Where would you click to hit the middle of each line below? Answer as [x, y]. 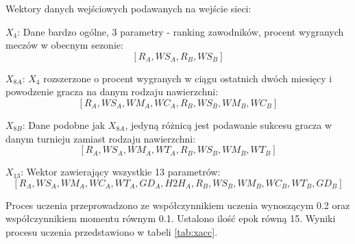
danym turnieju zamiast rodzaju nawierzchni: [101, 138]
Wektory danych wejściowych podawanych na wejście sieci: [128, 8]
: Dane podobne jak [64, 124]
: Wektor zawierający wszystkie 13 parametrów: [121, 172]
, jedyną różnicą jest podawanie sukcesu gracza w [229, 124]
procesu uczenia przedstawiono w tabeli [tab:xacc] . [112, 231]
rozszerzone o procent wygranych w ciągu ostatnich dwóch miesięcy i [188, 78]
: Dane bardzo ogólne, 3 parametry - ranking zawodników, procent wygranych [181, 31]
